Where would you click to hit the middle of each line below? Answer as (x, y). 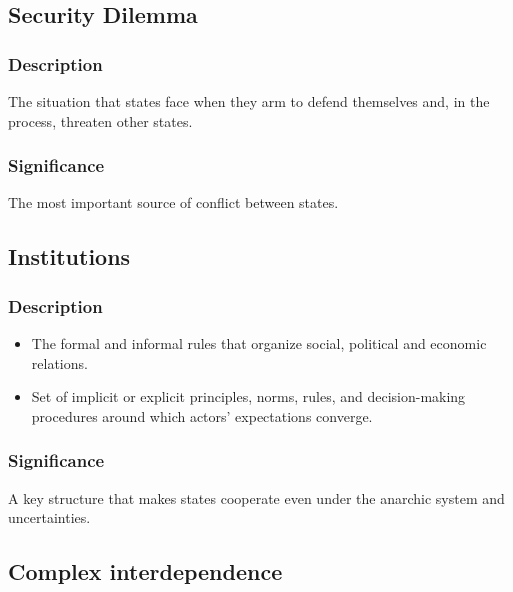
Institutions (69, 256)
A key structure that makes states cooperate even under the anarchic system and (256, 497)
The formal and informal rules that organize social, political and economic (259, 343)
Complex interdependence (145, 571)
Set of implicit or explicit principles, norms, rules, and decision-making (248, 396)
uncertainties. (49, 517)
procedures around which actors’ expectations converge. (202, 415)
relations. (59, 362)
